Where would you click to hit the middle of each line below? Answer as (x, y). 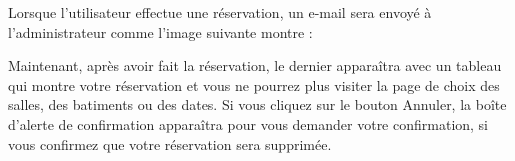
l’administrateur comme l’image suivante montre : (160, 31)
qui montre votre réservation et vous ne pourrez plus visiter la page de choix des (254, 84)
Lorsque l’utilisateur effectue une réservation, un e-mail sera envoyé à (220, 12)
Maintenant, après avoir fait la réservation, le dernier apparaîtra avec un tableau (255, 65)
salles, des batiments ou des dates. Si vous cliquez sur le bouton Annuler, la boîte (257, 104)
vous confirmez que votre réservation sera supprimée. (170, 143)
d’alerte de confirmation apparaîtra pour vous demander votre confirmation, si (248, 123)
